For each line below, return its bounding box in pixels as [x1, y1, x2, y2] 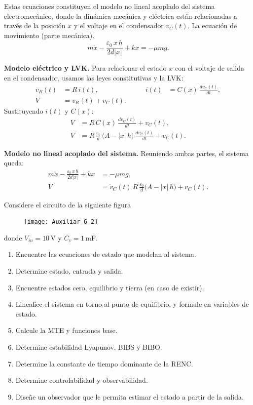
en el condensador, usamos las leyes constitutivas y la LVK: [4, 73, 183, 83]
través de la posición [4, 20, 66, 31]
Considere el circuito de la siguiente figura [4, 199, 131, 209]
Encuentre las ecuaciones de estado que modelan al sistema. [15, 249, 196, 259]
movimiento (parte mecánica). [4, 30, 95, 40]
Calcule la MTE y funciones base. [15, 325, 117, 335]
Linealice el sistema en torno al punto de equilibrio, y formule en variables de [15, 299, 249, 309]
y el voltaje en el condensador [73, 20, 164, 31]
